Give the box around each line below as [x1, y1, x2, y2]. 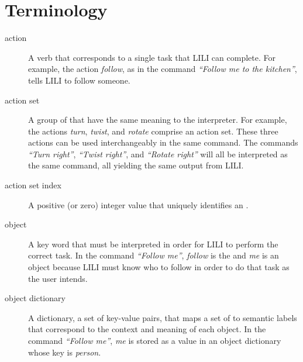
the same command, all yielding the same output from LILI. [28, 159, 244, 171]
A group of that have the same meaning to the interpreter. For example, [28, 113, 287, 126]
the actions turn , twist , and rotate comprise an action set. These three [28, 125, 278, 137]
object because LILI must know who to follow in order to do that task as [28, 261, 290, 273]
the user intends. [28, 272, 88, 284]
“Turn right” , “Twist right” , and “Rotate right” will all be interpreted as [28, 147, 288, 160]
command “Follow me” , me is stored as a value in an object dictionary [28, 335, 281, 346]
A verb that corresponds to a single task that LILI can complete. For [28, 51, 276, 63]
